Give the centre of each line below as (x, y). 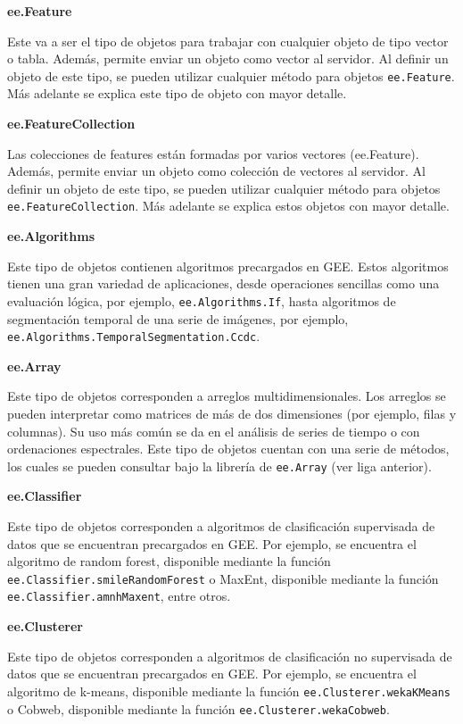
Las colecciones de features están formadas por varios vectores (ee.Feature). (213, 153)
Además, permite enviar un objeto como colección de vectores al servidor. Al (216, 171)
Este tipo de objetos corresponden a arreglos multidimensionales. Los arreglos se (227, 396)
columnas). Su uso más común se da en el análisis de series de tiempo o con (214, 431)
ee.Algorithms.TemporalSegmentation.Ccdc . (134, 336)
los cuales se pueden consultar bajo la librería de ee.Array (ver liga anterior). (219, 466)
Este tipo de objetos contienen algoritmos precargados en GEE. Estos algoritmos (228, 266)
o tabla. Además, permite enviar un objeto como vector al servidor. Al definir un (228, 58)
